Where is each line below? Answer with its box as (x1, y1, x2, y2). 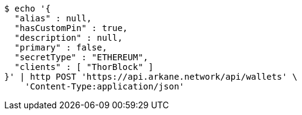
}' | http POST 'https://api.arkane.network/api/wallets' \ (4, 72, 298, 82)
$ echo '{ (4, 4, 51, 13)
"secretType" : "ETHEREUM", (14, 52, 149, 62)
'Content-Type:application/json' (24, 82, 185, 91)
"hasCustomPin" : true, (14, 23, 128, 33)
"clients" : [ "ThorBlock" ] (14, 62, 154, 72)
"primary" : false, (14, 43, 107, 52)
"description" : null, (14, 33, 123, 43)
